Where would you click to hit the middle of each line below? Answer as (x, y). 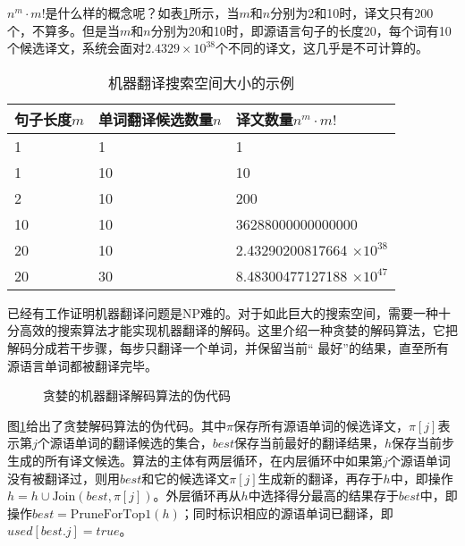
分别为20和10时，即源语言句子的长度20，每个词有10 (301, 30)
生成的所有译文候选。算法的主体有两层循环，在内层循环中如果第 (195, 460)
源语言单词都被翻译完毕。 (82, 365)
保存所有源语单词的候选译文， (321, 425)
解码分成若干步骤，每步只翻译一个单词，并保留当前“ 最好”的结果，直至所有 (228, 347)
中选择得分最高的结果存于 (323, 496)
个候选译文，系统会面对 (76, 48)
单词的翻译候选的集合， (144, 443)
